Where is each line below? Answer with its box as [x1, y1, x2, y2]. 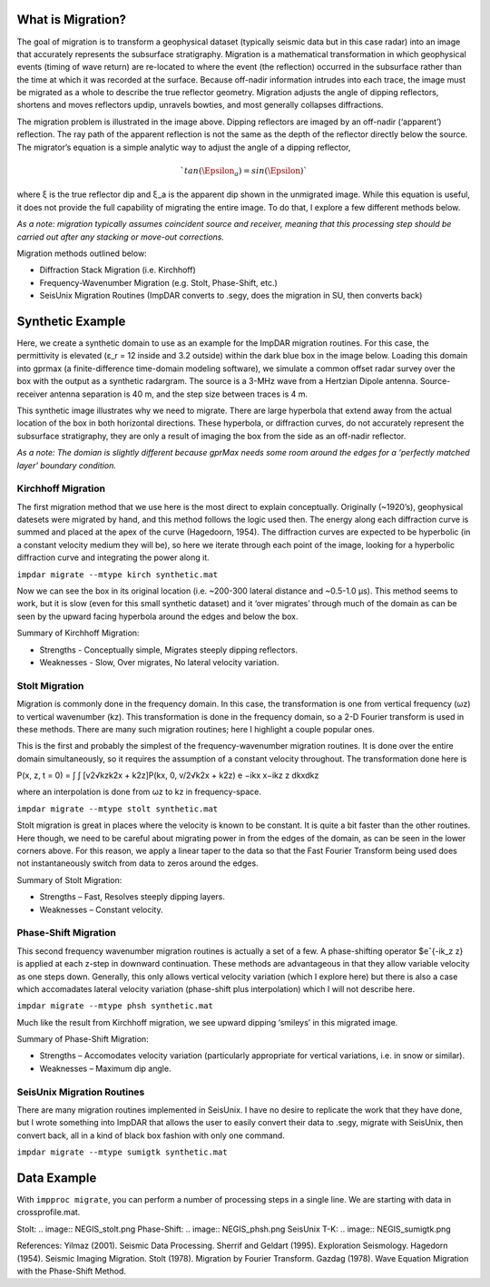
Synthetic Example [16, 313, 126, 329]
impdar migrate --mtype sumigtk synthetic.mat [16, 1147, 228, 1157]
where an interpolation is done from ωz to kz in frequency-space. [16, 786, 262, 798]
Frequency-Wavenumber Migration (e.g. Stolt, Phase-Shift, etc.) [39, 277, 279, 288]
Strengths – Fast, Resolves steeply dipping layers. [39, 891, 226, 902]
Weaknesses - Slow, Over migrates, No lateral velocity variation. [39, 656, 279, 667]
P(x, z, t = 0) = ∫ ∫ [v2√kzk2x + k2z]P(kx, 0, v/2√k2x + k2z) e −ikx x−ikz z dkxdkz [16, 770, 319, 781]
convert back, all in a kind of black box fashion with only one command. [16, 1130, 285, 1141]
